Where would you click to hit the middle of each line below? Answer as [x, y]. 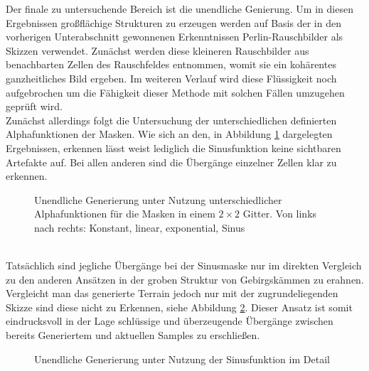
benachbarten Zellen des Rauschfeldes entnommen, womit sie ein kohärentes [171, 64]
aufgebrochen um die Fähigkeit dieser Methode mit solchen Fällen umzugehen [175, 92]
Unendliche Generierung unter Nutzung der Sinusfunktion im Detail [182, 359]
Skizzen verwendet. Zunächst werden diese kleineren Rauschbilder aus [157, 50]
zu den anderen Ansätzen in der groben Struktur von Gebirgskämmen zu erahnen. [185, 279]
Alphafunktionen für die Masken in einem [125, 214]
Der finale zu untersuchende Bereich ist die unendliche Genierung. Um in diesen [180, 9]
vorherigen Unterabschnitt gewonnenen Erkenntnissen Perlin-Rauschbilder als [175, 37]
